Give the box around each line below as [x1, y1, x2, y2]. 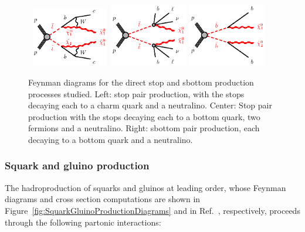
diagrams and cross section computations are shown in [5, 193, 201, 205]
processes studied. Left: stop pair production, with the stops [28, 87, 245, 100]
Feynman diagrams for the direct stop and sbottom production [28, 76, 254, 88]
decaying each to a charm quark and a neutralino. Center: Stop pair [28, 99, 272, 111]
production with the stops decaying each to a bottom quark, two [28, 110, 260, 122]
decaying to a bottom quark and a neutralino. [28, 133, 193, 145]
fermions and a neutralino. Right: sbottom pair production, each [28, 122, 260, 134]
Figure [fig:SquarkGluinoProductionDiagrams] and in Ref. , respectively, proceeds [5, 204, 300, 216]
